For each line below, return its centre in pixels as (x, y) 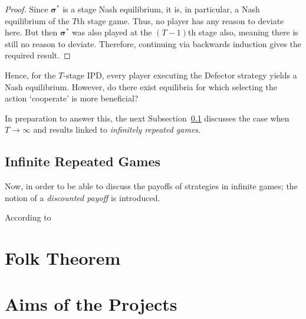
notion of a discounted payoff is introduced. (83, 197)
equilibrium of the (37, 20)
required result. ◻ (38, 55)
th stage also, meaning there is (243, 32)
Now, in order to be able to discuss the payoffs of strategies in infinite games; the (151, 186)
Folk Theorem (63, 258)
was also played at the (112, 32)
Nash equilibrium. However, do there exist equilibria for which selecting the (141, 86)
